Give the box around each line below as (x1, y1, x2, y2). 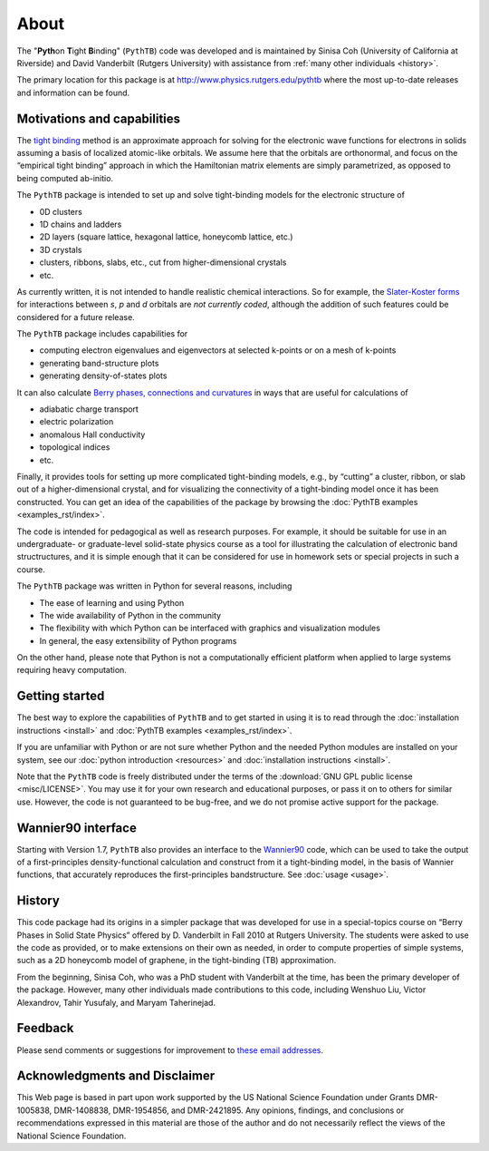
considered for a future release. (16, 311, 135, 322)
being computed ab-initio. (16, 172, 113, 183)
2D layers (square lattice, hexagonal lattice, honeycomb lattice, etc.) (39, 231, 293, 242)
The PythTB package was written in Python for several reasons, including (16, 580, 292, 591)
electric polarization (39, 416, 114, 427)
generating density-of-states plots (39, 370, 168, 381)
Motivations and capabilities (16, 111, 181, 126)
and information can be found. (16, 87, 130, 98)
